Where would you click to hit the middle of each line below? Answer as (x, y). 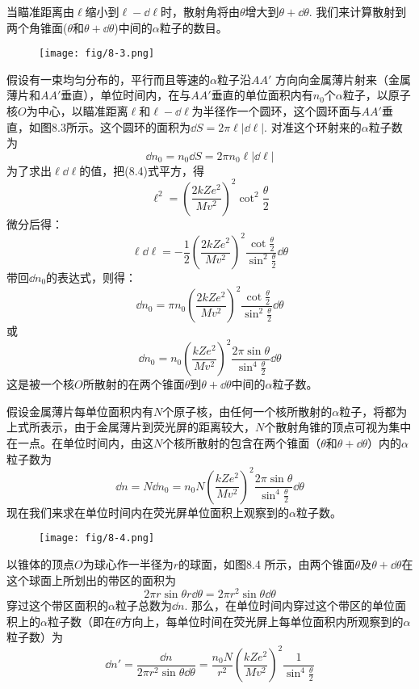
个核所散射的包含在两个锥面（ (242, 442)
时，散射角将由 (200, 11)
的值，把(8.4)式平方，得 (142, 170)
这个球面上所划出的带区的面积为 (91, 580)
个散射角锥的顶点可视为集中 (338, 427)
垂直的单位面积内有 (262, 95)
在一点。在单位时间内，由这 (80, 442)
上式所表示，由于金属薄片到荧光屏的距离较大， (131, 427)
